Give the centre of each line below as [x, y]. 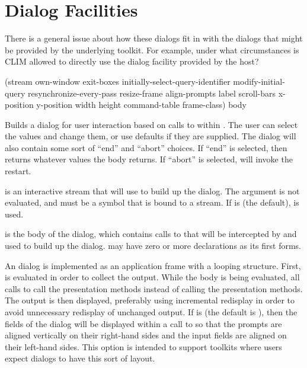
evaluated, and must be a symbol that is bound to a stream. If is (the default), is [152, 202]
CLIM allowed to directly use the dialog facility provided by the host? [132, 61]
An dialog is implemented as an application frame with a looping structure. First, [153, 265]
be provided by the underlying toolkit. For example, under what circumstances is [152, 49]
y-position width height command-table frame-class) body [141, 105]
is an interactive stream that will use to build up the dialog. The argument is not [152, 191]
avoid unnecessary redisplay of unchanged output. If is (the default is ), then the [151, 312]
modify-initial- [259, 81]
